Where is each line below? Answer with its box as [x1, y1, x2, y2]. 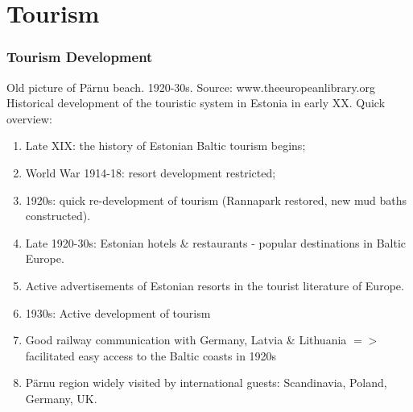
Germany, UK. [25, 389, 97, 406]
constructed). [25, 207, 91, 224]
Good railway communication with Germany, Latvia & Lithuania [25, 331, 347, 348]
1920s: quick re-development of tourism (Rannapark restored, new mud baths [25, 191, 407, 208]
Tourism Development [6, 47, 153, 67]
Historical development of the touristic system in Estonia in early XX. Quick [6, 94, 386, 111]
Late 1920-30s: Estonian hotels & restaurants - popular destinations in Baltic [25, 234, 406, 251]
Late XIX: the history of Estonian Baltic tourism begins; [25, 137, 306, 154]
